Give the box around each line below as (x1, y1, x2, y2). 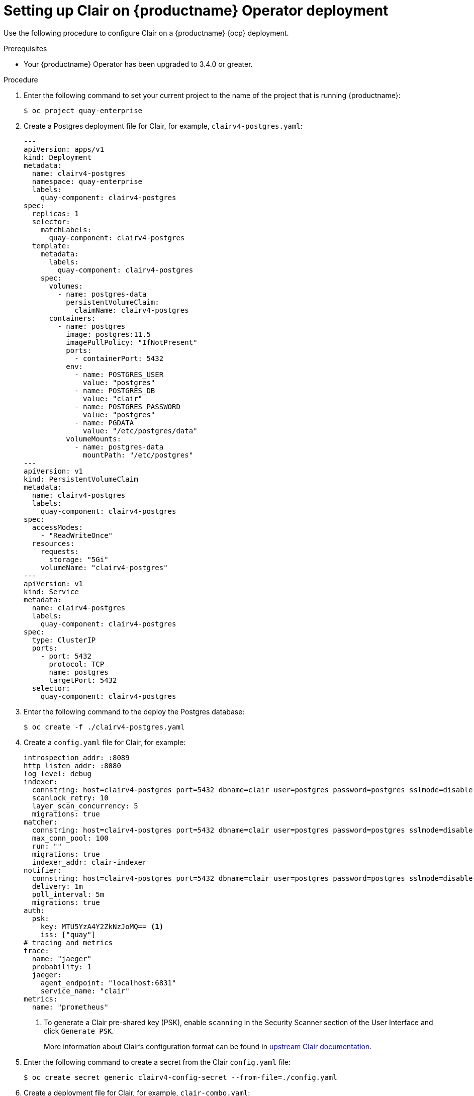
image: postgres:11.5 (66, 330, 151, 338)
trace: (24, 946, 49, 955)
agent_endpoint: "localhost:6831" (40, 978, 176, 987)
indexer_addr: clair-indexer (32, 858, 147, 866)
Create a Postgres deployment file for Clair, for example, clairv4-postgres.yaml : (24, 121, 303, 130)
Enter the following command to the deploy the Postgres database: (24, 707, 245, 716)
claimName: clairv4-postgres (74, 306, 189, 314)
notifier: (24, 866, 62, 874)
